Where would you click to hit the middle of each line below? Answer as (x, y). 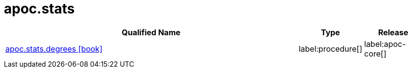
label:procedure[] (330, 49)
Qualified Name (151, 32)
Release (393, 32)
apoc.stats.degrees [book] (54, 49)
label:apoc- (385, 44)
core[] (375, 53)
